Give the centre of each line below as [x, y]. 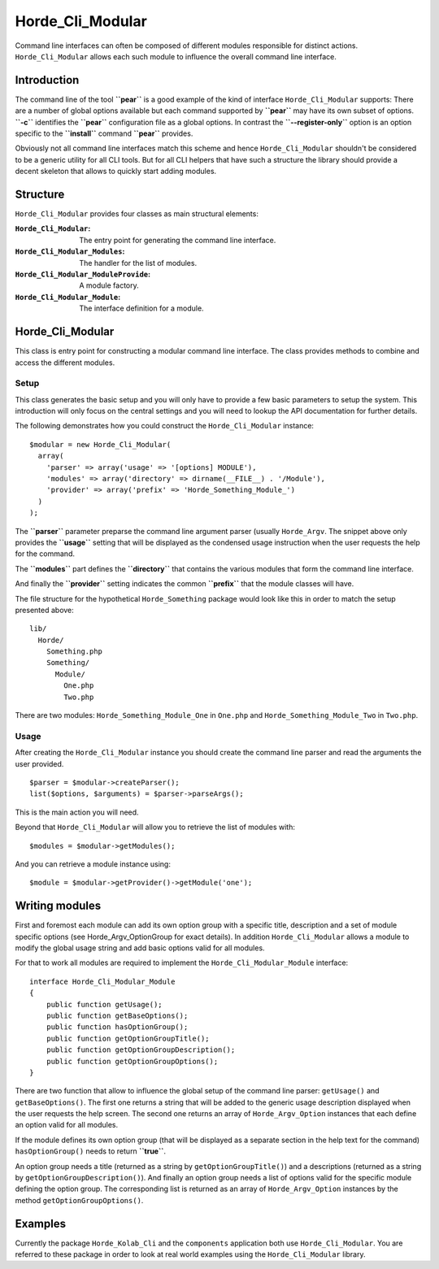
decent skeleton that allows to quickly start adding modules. [116, 172]
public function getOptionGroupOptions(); [132, 1061]
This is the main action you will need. [77, 812]
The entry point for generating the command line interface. [178, 240]
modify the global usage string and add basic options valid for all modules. [140, 948]
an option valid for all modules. [67, 1125]
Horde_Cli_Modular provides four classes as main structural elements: [137, 214]
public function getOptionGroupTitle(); [128, 1038]
